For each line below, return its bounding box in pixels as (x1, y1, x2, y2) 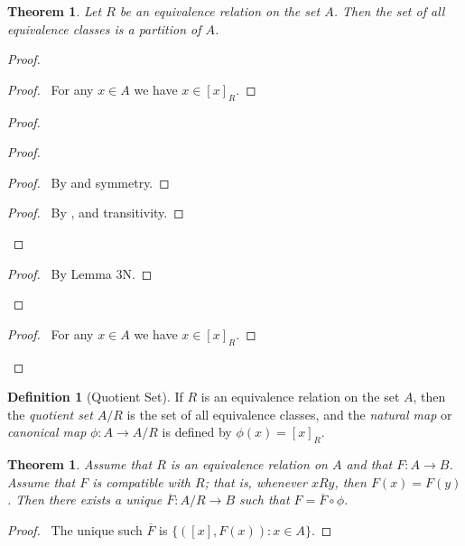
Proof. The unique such (7, 520, 143, 539)
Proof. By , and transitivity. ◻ (7, 203, 184, 222)
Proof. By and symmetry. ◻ (7, 172, 170, 191)
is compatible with (92, 472, 191, 491)
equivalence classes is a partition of (7, 19, 201, 38)
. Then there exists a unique (7, 490, 163, 509)
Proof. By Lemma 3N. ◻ (7, 264, 153, 282)
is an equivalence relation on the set (200, 387, 400, 406)
